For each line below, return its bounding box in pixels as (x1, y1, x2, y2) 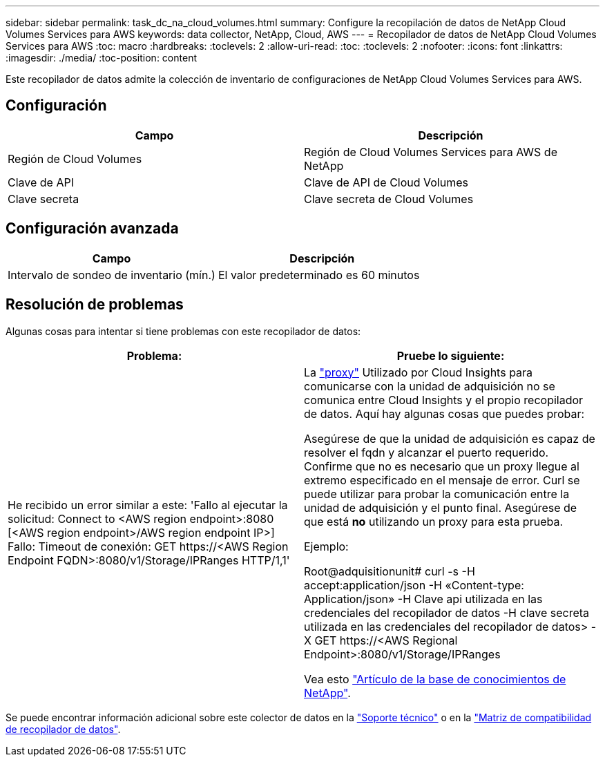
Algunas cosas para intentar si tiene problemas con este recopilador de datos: (6, 325, 361, 337)
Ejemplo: (304, 539, 349, 553)
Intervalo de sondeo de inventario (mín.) (8, 267, 215, 282)
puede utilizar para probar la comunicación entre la (304, 486, 570, 501)
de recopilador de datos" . (6, 723, 121, 735)
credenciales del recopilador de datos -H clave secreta (304, 605, 590, 620)
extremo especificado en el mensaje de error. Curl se (304, 473, 580, 487)
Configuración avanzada (6, 220, 179, 238)
